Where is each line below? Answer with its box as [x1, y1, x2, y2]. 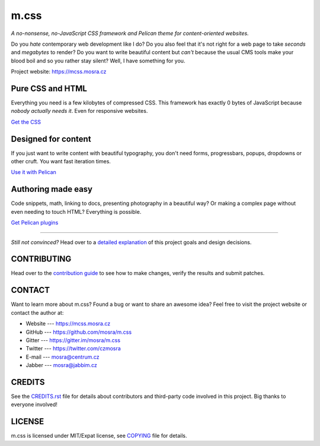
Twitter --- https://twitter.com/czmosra [25, 345, 121, 352]
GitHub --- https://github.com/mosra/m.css [25, 328, 132, 336]
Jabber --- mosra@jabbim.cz [25, 362, 97, 369]
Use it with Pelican [11, 169, 56, 176]
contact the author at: [11, 309, 64, 316]
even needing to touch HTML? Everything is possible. [11, 208, 142, 215]
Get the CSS [11, 118, 41, 125]
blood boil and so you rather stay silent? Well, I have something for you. [11, 57, 185, 64]
